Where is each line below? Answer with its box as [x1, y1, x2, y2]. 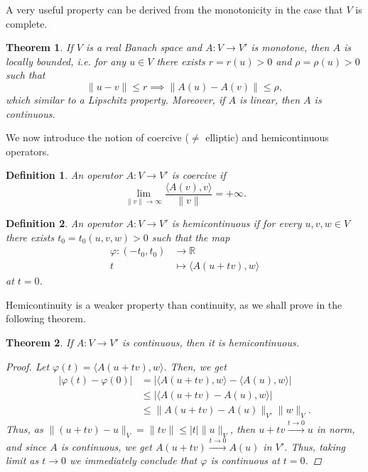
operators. [6, 143, 50, 158]
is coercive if [171, 168, 226, 182]
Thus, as [6, 421, 43, 436]
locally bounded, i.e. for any [6, 53, 126, 68]
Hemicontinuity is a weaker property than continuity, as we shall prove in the [6, 297, 342, 312]
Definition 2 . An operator [6, 216, 123, 230]
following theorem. [6, 311, 86, 326]
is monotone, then [251, 40, 330, 55]
